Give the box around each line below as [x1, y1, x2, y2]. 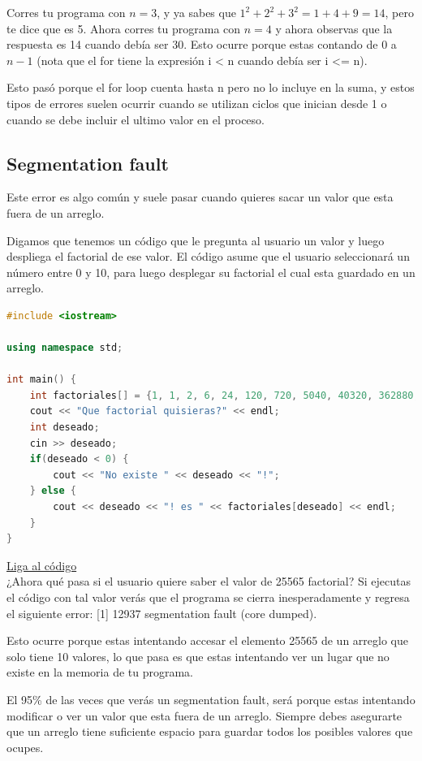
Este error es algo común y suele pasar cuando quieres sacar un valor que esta [6, 188, 394, 205]
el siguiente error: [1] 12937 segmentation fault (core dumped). [6, 604, 317, 621]
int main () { [6, 374, 76, 386]
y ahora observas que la [275, 19, 393, 37]
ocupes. [6, 738, 44, 755]
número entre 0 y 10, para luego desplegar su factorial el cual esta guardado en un [6, 263, 416, 280]
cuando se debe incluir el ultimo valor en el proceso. [6, 110, 265, 128]
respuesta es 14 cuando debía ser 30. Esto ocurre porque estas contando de [6, 36, 378, 53]
